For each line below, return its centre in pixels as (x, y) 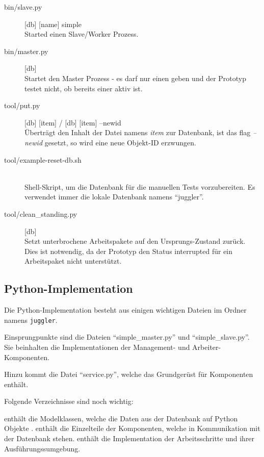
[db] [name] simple (53, 24)
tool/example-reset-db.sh (43, 159)
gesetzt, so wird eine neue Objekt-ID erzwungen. (120, 142)
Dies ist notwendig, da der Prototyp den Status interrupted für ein (129, 251)
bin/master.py (26, 51)
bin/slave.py (23, 7)
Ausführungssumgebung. (42, 448)
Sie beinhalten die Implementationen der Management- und (97, 347)
